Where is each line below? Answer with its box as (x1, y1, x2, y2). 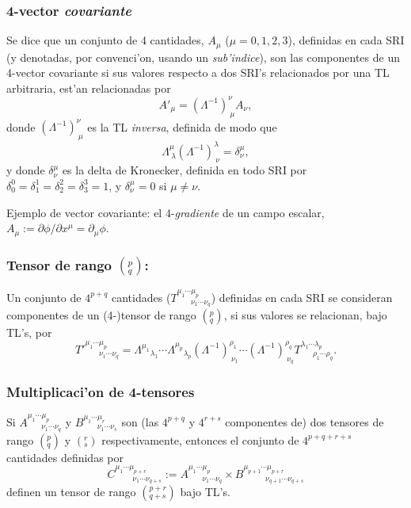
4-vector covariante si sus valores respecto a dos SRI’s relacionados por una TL (6, 64, 390, 81)
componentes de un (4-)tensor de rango (6, 307, 196, 323)
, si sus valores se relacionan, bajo (223, 307, 387, 323)
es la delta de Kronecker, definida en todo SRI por (62, 162, 307, 178)
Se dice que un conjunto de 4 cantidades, (6, 32, 204, 48)
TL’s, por (6, 324, 52, 341)
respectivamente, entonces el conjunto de (101, 431, 299, 448)
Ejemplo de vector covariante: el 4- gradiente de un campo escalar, (6, 204, 325, 220)
